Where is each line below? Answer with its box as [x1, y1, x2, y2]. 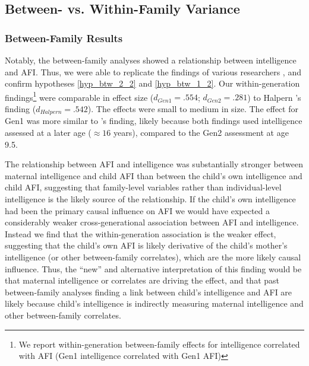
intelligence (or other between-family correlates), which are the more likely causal [5, 251, 301, 263]
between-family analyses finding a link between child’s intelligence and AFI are [5, 285, 292, 298]
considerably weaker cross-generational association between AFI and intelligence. [5, 216, 299, 228]
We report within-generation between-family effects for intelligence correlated [18, 338, 300, 350]
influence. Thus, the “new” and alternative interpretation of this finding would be [5, 262, 302, 275]
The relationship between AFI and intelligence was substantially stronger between [5, 158, 303, 170]
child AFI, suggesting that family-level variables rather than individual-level [5, 181, 282, 193]
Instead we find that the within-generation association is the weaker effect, [5, 227, 276, 240]
